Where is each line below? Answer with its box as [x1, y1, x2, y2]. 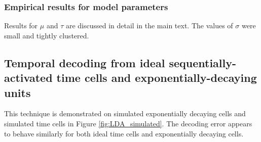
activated [4, 70, 53, 85]
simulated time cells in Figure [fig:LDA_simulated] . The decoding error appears [4, 118, 252, 128]
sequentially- [169, 55, 237, 70]
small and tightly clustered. [4, 30, 89, 40]
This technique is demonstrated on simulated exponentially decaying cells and [4, 108, 246, 119]
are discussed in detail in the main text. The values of [65, 20, 233, 31]
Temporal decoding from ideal [4, 55, 165, 70]
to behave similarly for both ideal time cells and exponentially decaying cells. [4, 128, 244, 138]
